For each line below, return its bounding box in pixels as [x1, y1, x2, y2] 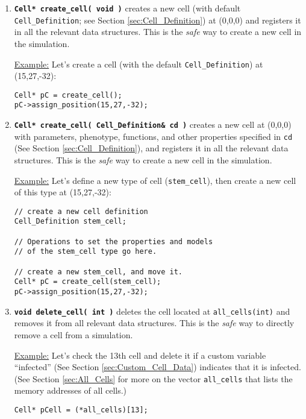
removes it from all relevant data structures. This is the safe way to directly [14, 317, 295, 329]
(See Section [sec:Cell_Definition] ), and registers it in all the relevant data [14, 142, 289, 154]
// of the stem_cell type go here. [14, 247, 157, 256]
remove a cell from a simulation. [14, 328, 133, 341]
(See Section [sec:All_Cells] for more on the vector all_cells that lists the [14, 372, 293, 385]
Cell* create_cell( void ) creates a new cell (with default [14, 2, 241, 14]
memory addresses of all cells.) [14, 384, 127, 397]
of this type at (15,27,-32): [14, 186, 111, 198]
